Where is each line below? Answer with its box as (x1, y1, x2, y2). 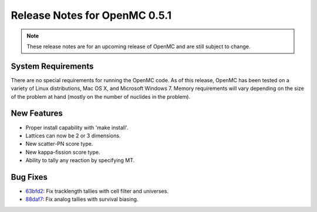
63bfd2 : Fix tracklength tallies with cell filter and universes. (25, 188, 168, 194)
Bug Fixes (11, 172, 48, 182)
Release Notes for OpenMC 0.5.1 (11, 9, 172, 22)
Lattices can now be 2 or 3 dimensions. (25, 132, 121, 139)
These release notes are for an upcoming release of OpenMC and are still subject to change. (26, 43, 251, 50)
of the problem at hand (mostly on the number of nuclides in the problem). (11, 93, 191, 100)
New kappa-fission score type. (25, 149, 100, 156)
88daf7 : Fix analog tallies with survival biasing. (25, 196, 139, 203)
